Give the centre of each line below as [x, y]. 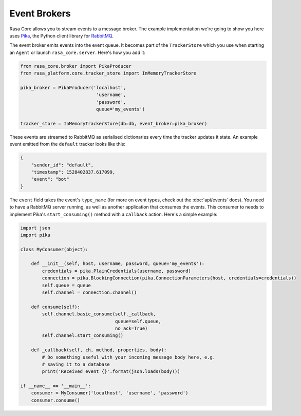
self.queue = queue [66, 285]
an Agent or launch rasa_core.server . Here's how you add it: [78, 52]
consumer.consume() [56, 400]
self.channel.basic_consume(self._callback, [99, 314]
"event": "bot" [50, 179]
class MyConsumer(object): [54, 249]
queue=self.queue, [138, 321]
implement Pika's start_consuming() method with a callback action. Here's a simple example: [114, 214]
